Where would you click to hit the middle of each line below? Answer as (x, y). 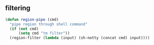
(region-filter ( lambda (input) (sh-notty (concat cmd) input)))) (80, 38)
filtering (18, 8)
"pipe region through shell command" (49, 24)
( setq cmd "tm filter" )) (44, 33)
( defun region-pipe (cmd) (32, 19)
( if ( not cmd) (24, 29)
